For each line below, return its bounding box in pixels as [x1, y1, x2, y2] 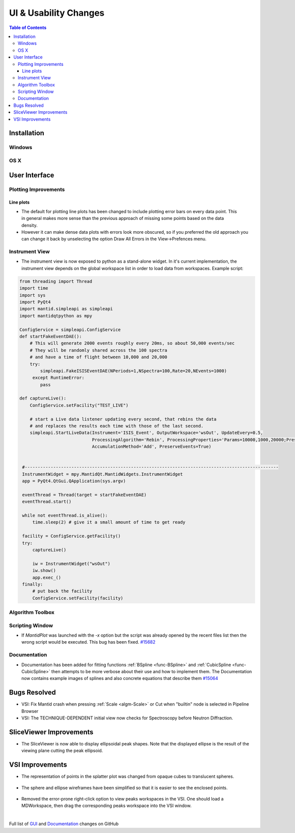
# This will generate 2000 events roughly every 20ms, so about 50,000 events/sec [29, 340, 235, 346]
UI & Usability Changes [9, 7, 105, 18]
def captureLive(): [19, 396, 66, 401]
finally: [22, 582, 43, 587]
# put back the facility [32, 588, 92, 594]
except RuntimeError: [32, 375, 85, 381]
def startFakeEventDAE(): [19, 334, 82, 339]
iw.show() [32, 568, 56, 573]
